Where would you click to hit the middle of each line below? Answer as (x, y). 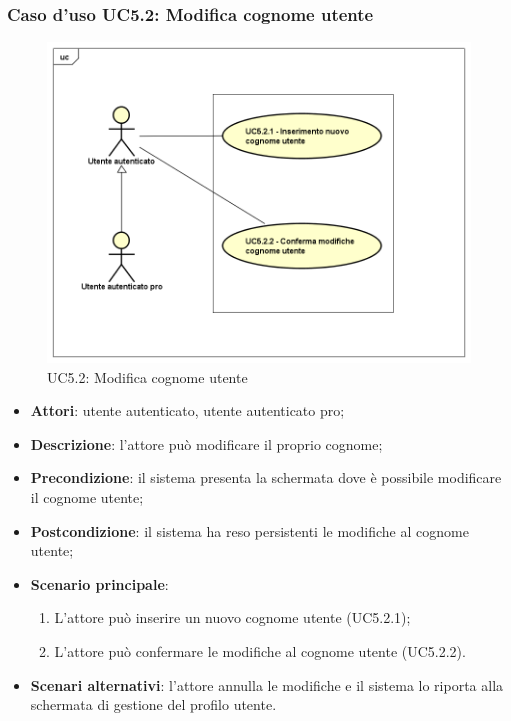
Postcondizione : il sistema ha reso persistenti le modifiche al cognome (249, 530)
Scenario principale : (99, 583)
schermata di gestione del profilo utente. (153, 704)
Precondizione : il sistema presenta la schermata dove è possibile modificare (266, 477)
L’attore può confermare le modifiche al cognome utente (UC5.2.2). (260, 651)
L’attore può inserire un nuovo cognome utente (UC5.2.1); (232, 617)
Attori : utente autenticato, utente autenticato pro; (187, 410)
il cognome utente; (87, 497)
